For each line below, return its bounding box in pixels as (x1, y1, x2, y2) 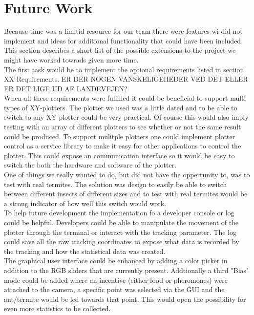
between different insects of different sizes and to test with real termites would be (4, 189, 248, 199)
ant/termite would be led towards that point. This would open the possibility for (4, 294, 246, 304)
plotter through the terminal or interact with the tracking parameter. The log (4, 227, 236, 237)
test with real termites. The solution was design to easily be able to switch (4, 179, 227, 189)
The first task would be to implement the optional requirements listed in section (4, 64, 244, 74)
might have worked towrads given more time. (4, 54, 139, 64)
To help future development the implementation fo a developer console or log (4, 208, 234, 218)
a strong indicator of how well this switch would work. (4, 198, 167, 208)
